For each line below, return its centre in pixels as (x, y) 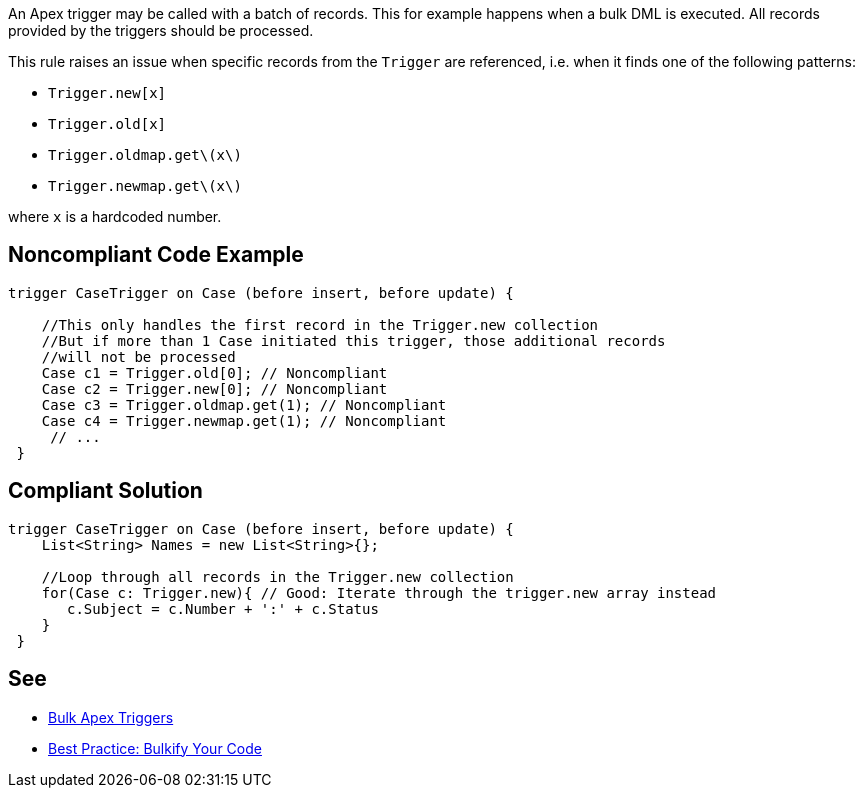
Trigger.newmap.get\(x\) (145, 186)
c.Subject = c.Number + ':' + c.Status (223, 608)
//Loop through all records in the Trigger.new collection (277, 576)
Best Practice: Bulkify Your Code (155, 748)
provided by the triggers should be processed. (161, 30)
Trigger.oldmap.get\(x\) (145, 155)
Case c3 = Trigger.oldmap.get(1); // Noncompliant (244, 404)
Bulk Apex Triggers (111, 717)
